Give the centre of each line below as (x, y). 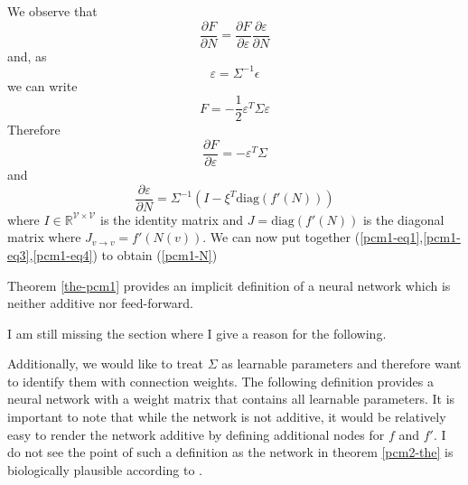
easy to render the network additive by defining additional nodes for (196, 434)
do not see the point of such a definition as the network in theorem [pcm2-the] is (230, 452)
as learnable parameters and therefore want (342, 364)
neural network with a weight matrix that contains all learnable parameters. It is (231, 399)
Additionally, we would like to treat (106, 364)
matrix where (44, 237)
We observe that (52, 11)
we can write (42, 85)
